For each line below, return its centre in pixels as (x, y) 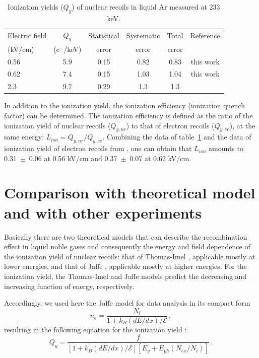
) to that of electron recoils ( (170, 125)
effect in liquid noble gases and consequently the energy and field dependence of (127, 246)
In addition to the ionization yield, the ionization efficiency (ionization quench (124, 105)
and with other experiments (103, 212)
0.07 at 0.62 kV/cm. (160, 158)
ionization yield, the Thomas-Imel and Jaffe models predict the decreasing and (125, 276)
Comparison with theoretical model (130, 193)
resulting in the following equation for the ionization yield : (95, 329)
